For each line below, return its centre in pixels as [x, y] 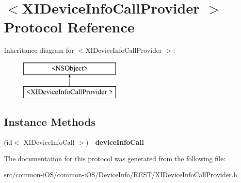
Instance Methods [50, 122]
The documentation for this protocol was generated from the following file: [115, 158]
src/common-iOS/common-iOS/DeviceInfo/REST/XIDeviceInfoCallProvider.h [121, 175]
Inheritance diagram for [39, 50]
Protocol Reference [69, 27]
